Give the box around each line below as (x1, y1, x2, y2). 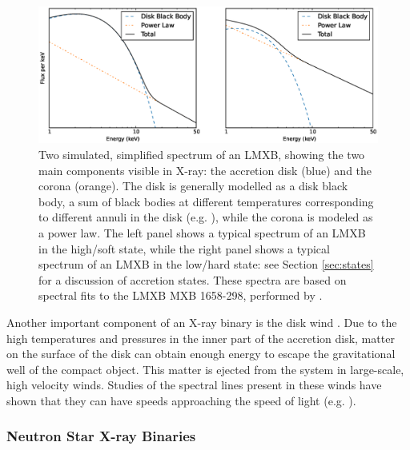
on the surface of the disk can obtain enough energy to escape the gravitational (6, 345, 396, 362)
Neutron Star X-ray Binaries (6, 426, 196, 446)
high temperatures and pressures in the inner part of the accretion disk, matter (6, 329, 395, 346)
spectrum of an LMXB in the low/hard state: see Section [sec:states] (38, 256, 374, 273)
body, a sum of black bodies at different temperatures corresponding (38, 193, 374, 209)
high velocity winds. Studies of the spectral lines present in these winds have (6, 376, 382, 393)
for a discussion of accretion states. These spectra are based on (38, 271, 347, 288)
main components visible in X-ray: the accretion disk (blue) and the (38, 161, 372, 178)
